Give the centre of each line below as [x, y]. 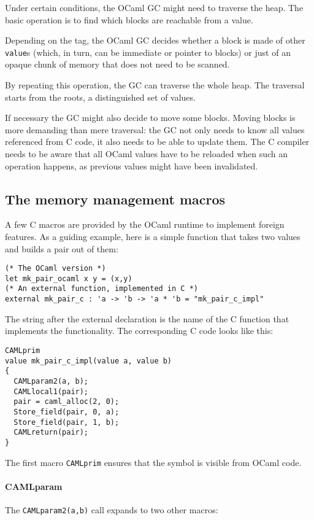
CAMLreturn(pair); [51, 433]
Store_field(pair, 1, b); [67, 422]
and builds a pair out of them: [62, 248]
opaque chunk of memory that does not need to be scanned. [117, 64]
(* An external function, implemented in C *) [101, 289]
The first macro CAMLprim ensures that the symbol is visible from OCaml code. [153, 462]
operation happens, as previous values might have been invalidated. [132, 165]
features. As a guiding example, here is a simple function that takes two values [153, 236]
